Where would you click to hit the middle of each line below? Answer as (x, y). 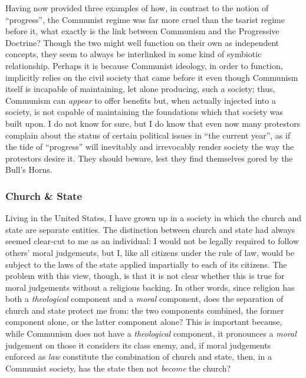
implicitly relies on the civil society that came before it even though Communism (152, 77)
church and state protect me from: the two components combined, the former (145, 310)
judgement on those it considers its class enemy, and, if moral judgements (138, 345)
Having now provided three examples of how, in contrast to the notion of (137, 8)
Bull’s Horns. (29, 170)
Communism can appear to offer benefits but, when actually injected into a (141, 100)
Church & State (44, 195)
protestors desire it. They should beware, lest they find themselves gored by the (149, 158)
